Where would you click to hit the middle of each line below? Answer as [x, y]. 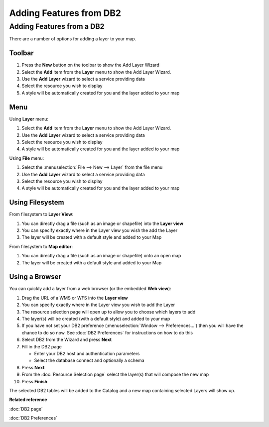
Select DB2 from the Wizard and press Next [67, 340]
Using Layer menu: [29, 119]
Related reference [28, 400]
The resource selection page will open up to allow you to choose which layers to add [109, 312]
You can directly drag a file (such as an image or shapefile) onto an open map [101, 256]
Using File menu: [27, 158]
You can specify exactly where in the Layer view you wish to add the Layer [98, 305]
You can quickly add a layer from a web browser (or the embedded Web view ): [90, 289]
